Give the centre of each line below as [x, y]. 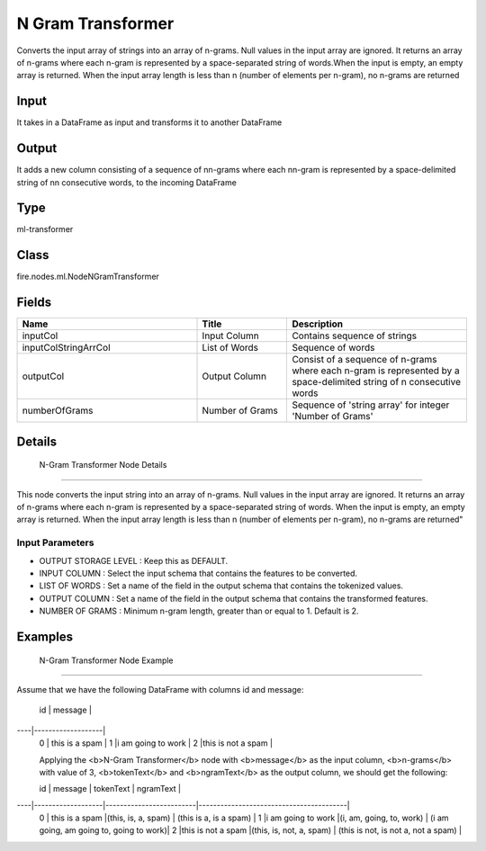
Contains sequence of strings [355, 336]
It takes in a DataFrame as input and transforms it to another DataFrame [149, 122]
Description [318, 324]
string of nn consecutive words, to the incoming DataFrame [127, 182]
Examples [45, 636]
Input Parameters [55, 542]
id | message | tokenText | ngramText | [110, 789]
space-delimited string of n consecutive [376, 382]
